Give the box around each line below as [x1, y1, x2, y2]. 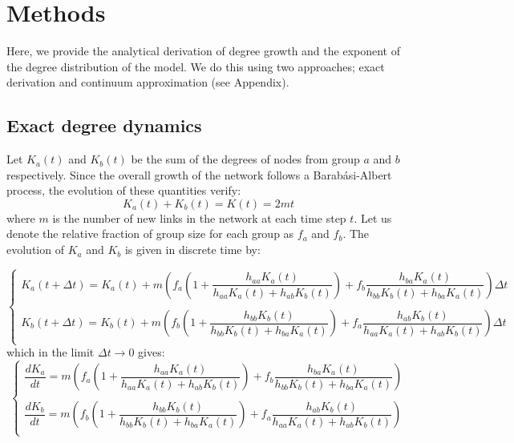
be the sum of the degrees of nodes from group [131, 151, 360, 167]
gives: [138, 344, 165, 360]
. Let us [354, 209, 392, 226]
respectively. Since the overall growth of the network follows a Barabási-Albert [6, 166, 392, 183]
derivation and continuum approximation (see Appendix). [6, 74, 289, 91]
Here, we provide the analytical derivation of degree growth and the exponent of [6, 42, 400, 59]
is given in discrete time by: [124, 241, 261, 258]
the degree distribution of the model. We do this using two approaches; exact [6, 58, 385, 75]
